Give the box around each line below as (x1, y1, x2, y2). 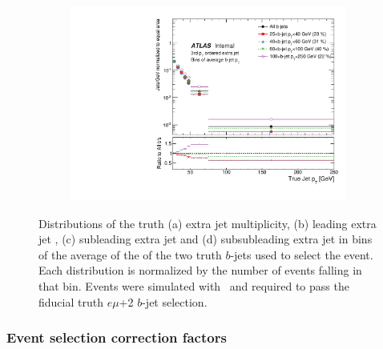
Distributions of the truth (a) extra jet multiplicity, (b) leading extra (38, 215, 377, 231)
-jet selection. (142, 293, 208, 310)
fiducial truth (38, 293, 103, 310)
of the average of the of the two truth (38, 246, 222, 263)
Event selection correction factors (6, 327, 227, 347)
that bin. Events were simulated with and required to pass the (38, 278, 349, 295)
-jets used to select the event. (230, 246, 373, 263)
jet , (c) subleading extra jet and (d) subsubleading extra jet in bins (38, 231, 373, 247)
